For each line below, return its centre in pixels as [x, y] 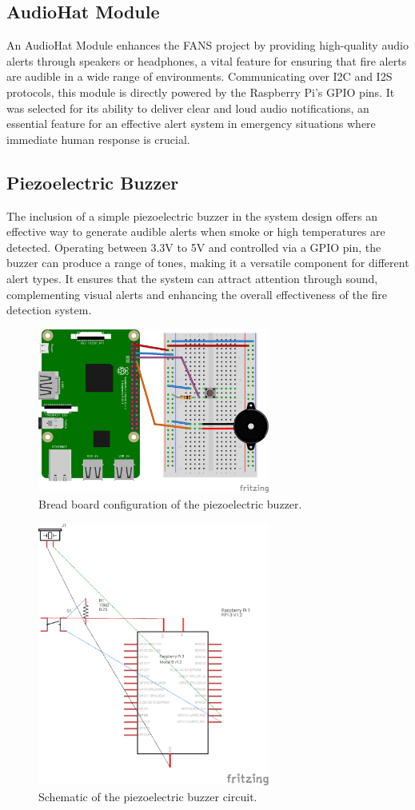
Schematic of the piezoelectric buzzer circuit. [148, 796]
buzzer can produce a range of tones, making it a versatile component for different [208, 263]
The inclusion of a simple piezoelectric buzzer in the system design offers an [192, 215]
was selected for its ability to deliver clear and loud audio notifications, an [188, 108]
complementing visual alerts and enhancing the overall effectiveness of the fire [197, 294]
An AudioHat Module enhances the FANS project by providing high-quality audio [207, 45]
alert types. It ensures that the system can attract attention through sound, [192, 278]
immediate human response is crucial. [98, 139]
